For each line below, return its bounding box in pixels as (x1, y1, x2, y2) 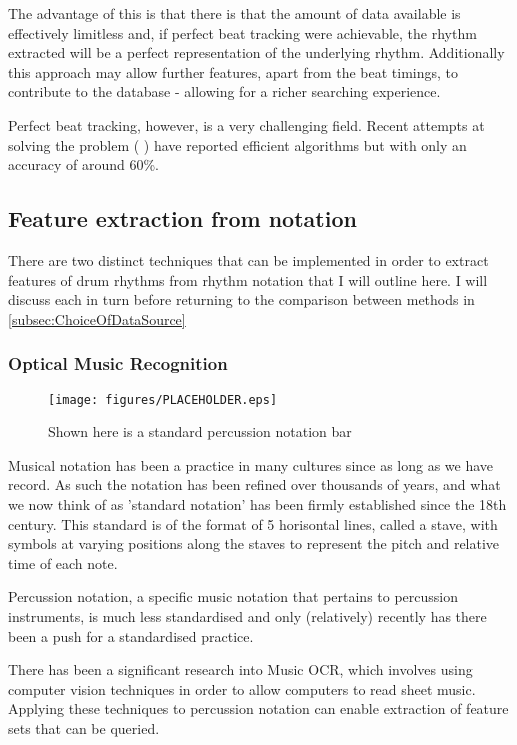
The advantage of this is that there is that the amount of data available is (8, 3, 461, 23)
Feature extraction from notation (8, 203, 357, 234)
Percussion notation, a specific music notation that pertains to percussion (8, 586, 459, 607)
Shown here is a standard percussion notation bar (48, 421, 352, 442)
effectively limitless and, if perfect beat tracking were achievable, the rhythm (8, 22, 477, 43)
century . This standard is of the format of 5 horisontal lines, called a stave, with (8, 513, 498, 534)
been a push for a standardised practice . (8, 625, 254, 646)
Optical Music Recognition (8, 351, 228, 376)
